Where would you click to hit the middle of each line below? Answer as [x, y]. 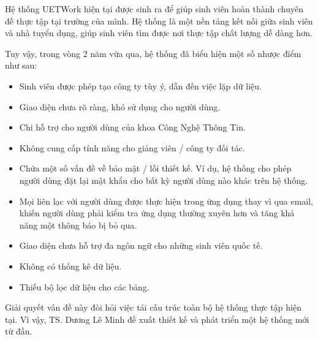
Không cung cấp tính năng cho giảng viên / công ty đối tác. [132, 147]
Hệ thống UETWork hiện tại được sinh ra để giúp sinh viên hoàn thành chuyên [154, 9]
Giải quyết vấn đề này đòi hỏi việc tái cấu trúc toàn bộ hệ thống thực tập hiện [153, 307]
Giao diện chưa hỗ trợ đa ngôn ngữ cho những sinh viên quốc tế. [141, 245]
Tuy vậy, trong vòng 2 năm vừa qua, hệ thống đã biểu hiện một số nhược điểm [153, 53]
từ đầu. [19, 331]
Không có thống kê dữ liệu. [70, 266]
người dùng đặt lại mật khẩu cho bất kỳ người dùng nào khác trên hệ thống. [164, 180]
